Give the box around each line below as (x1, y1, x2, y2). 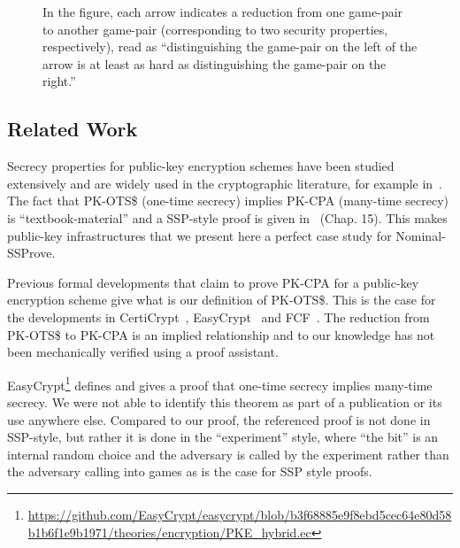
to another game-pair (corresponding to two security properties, (42, 19, 388, 38)
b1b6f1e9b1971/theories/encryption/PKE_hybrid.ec (27, 522, 311, 541)
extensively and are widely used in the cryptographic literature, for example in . (7, 174, 442, 192)
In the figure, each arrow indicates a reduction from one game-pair (42, 3, 403, 20)
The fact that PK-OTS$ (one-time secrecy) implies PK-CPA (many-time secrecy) (7, 191, 448, 210)
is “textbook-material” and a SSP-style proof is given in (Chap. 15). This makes (7, 208, 448, 227)
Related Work (7, 115, 138, 143)
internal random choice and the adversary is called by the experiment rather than (7, 444, 449, 463)
